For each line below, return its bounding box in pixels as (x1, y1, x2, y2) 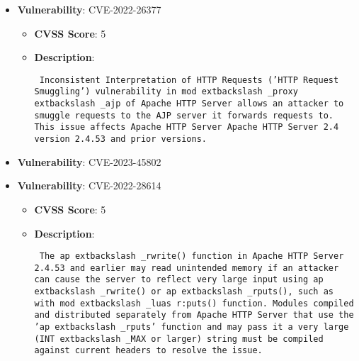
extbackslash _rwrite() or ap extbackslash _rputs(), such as (34, 287, 334, 297)
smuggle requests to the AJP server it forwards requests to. (34, 110, 334, 121)
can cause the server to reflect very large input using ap (34, 274, 324, 285)
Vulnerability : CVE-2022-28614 (17, 178, 161, 193)
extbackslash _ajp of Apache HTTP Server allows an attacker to (34, 99, 344, 109)
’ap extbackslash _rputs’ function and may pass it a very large (34, 322, 349, 333)
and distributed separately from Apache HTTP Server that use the (34, 310, 354, 321)
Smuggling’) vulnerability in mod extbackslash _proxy (34, 87, 298, 97)
